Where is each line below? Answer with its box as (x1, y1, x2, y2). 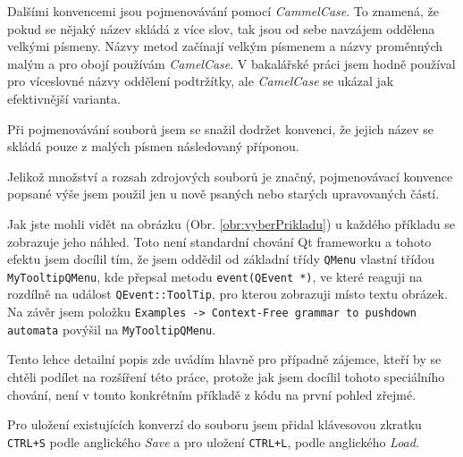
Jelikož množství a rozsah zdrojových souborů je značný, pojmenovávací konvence (7, 166, 453, 185)
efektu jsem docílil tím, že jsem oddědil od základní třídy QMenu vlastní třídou (7, 250, 434, 268)
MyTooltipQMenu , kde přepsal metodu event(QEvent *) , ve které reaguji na (7, 267, 423, 285)
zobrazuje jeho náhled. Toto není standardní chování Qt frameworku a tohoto (7, 232, 432, 250)
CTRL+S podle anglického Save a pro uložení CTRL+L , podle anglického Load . (7, 432, 419, 451)
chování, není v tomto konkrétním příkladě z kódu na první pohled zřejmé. (7, 385, 417, 403)
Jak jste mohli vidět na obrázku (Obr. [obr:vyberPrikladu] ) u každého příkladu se (7, 214, 456, 233)
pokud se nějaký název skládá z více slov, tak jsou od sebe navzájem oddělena (7, 19, 435, 38)
